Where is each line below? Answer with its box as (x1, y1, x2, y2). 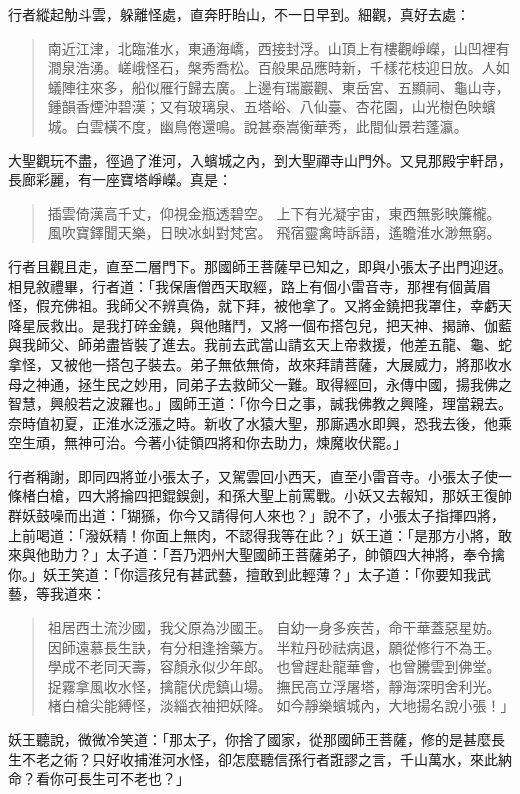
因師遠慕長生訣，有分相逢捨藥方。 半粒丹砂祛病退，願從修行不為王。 (47, 636, 501, 657)
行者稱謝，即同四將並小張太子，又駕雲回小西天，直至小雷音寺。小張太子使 (8, 465, 498, 486)
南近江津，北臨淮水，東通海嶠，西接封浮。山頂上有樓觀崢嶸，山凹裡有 (47, 37, 510, 58)
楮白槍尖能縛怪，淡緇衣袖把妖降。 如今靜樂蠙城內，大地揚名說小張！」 (47, 695, 515, 716)
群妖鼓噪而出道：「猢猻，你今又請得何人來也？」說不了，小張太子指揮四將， (8, 505, 505, 526)
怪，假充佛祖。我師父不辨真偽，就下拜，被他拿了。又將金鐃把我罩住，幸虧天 (8, 295, 512, 316)
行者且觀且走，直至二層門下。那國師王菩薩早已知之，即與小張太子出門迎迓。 (8, 255, 512, 276)
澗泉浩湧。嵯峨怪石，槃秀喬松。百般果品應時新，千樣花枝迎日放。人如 (47, 57, 510, 78)
